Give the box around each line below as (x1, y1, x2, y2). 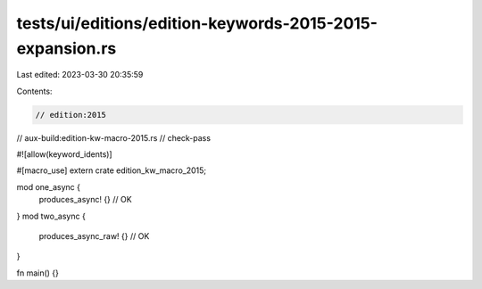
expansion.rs (16, 38, 117, 58)
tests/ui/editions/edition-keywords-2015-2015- (16, 13, 378, 33)
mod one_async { (16, 181, 80, 192)
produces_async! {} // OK (38, 194, 133, 205)
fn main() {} (16, 268, 60, 278)
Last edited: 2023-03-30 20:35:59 (16, 70, 144, 80)
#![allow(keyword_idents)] (16, 149, 112, 160)
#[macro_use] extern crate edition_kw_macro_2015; (16, 165, 207, 176)
